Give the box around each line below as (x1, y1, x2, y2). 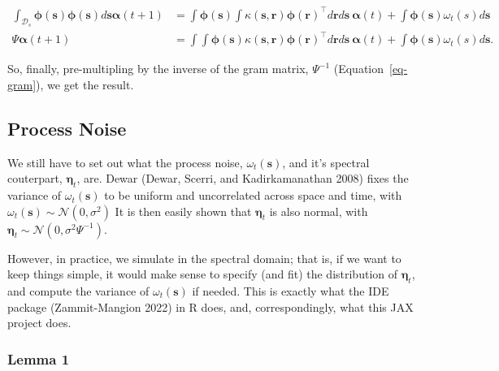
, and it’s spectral (282, 153, 370, 170)
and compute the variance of (7, 283, 150, 300)
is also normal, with (269, 202, 368, 219)
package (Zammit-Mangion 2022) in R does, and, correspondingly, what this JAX (7, 298, 414, 315)
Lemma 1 (7, 348, 70, 369)
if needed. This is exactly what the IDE (192, 283, 389, 300)
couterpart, (7, 170, 63, 187)
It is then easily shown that (115, 202, 252, 219)
